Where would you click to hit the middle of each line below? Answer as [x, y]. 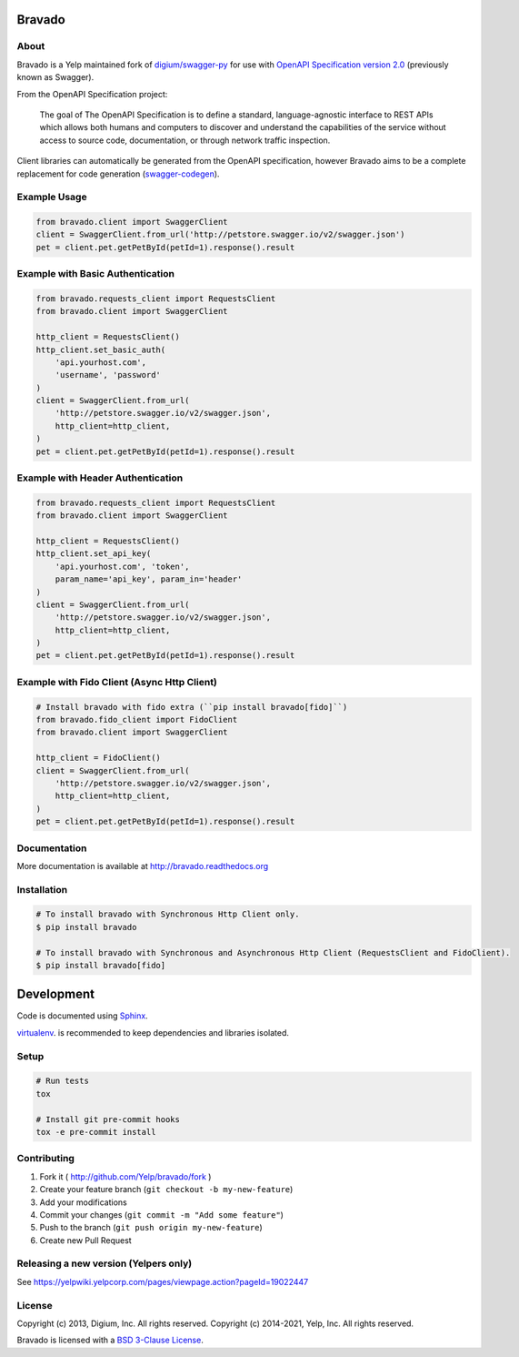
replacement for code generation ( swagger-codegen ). [118, 174]
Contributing [45, 1159]
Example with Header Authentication [100, 478]
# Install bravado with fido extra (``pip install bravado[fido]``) [192, 707]
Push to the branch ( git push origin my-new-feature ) [151, 1228]
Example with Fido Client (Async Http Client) [117, 682]
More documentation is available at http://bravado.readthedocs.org [143, 866]
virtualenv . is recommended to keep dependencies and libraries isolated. [153, 1032]
